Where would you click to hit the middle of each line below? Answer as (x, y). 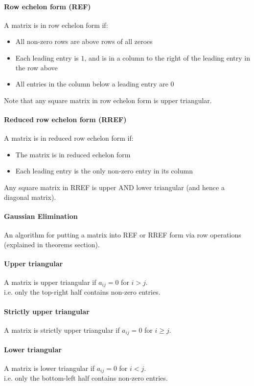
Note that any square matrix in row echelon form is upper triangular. (108, 100)
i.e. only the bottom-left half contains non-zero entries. (86, 378)
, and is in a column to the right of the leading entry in (167, 57)
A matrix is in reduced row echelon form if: (69, 138)
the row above (36, 67)
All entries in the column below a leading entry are (92, 84)
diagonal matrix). (30, 197)
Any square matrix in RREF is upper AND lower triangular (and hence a (114, 187)
